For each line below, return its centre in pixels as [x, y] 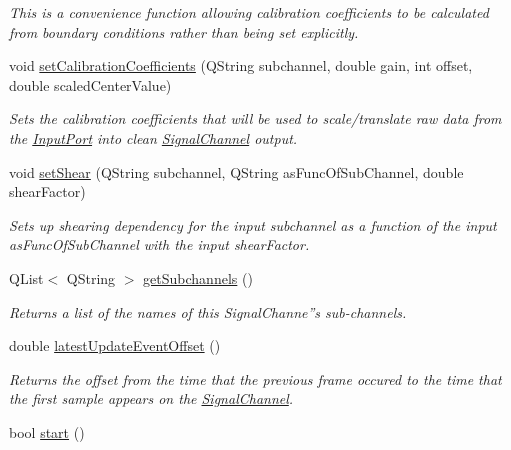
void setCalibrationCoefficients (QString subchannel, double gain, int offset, [241, 65]
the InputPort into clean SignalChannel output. [153, 137]
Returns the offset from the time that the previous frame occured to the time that [255, 378]
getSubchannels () [198, 277]
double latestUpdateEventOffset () [115, 345]
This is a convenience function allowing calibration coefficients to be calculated [249, 12]
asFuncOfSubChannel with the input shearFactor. [159, 244]
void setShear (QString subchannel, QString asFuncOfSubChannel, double [236, 171]
